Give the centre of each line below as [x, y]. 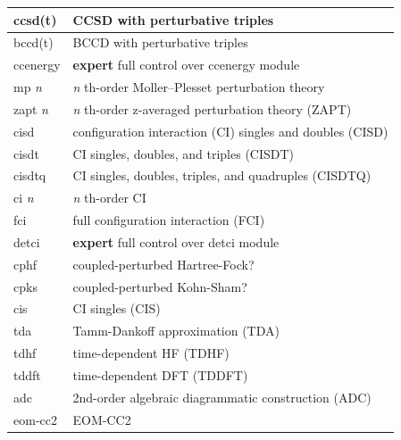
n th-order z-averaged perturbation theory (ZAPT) [212, 108]
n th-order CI [109, 198]
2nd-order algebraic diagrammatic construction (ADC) [222, 397]
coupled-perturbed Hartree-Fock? [163, 264]
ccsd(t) [35, 19]
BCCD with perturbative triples [160, 42]
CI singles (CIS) [117, 308]
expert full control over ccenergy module [186, 65]
